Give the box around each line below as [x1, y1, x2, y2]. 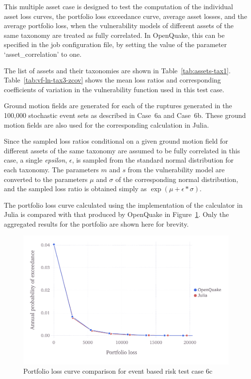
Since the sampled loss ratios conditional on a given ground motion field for [4, 136, 228, 146]
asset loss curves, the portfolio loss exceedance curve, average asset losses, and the [4, 11, 247, 21]
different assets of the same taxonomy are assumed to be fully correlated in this [4, 145, 240, 155]
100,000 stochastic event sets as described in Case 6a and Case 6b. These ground [4, 110, 246, 120]
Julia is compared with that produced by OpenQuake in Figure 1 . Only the [4, 209, 229, 219]
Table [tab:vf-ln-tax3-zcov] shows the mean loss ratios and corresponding [4, 75, 221, 85]
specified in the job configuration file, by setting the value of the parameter [4, 39, 227, 49]
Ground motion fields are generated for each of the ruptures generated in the [4, 100, 232, 111]
